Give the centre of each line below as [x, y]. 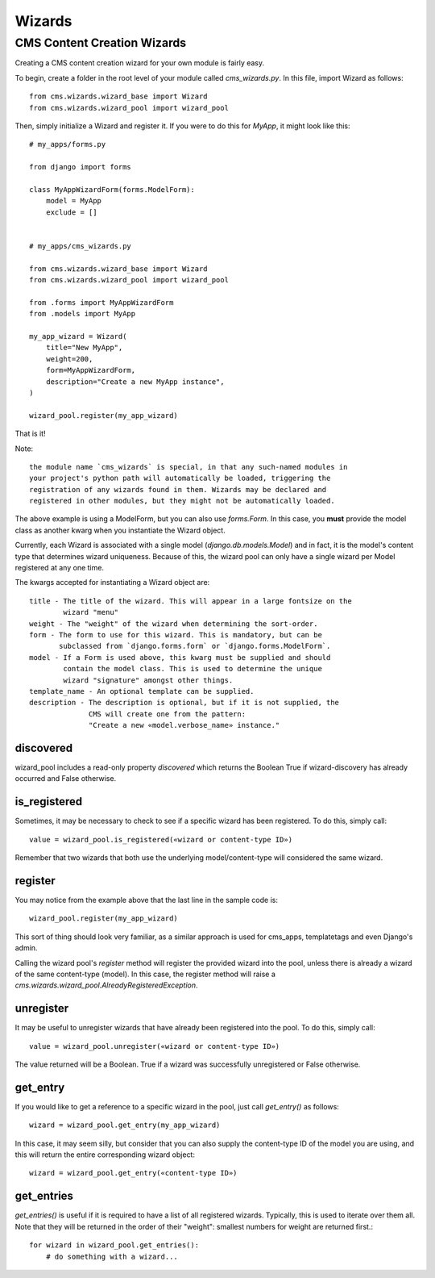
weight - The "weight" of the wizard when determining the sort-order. [174, 624]
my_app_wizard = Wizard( [78, 336]
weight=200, [69, 359]
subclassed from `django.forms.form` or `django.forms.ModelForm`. [195, 646]
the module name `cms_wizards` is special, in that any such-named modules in [188, 467]
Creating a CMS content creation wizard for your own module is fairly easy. [140, 63]
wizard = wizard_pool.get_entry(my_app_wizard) [125, 1125]
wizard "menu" [91, 612]
